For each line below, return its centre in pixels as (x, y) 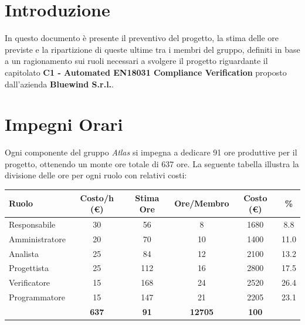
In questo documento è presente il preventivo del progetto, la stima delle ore (142, 38)
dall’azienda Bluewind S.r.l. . (59, 84)
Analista (24, 253)
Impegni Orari (64, 124)
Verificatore (30, 282)
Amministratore (37, 238)
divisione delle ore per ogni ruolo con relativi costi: (96, 175)
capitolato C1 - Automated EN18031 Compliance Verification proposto (146, 72)
